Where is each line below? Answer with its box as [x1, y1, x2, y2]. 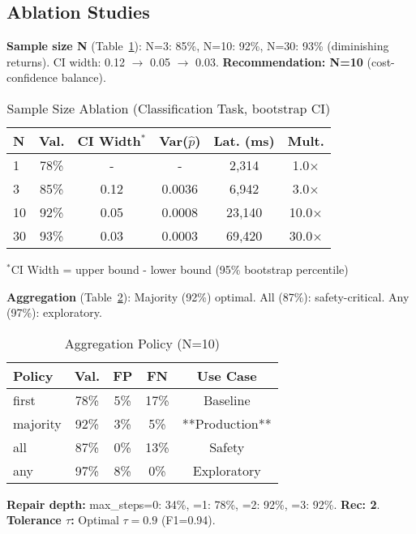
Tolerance [6, 511, 62, 528]
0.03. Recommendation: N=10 [195, 53, 363, 70]
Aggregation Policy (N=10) [64, 333, 221, 352]
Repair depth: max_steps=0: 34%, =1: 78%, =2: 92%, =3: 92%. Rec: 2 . [6, 495, 380, 512]
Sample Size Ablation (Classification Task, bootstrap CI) [6, 98, 331, 117]
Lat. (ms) [213, 130, 275, 150]
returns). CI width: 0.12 [6, 53, 126, 70]
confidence [6, 69, 58, 86]
